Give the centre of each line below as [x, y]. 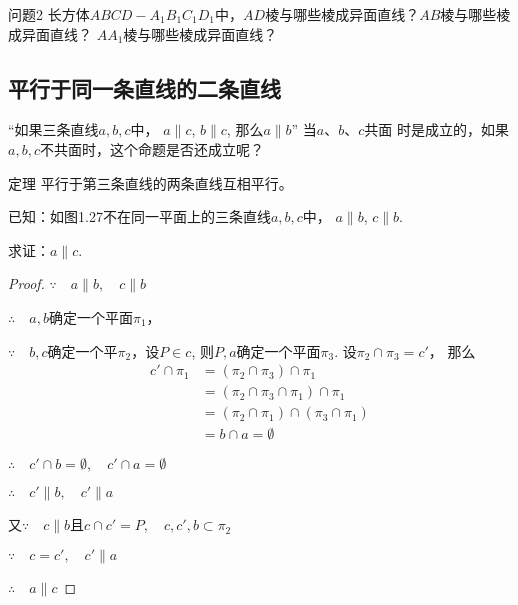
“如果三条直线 [53, 129]
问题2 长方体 [49, 14]
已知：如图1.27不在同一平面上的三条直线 [139, 216]
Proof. [26, 283]
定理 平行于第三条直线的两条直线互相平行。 [150, 182]
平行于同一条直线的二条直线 [144, 87]
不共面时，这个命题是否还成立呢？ [151, 148]
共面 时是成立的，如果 [437, 129]
